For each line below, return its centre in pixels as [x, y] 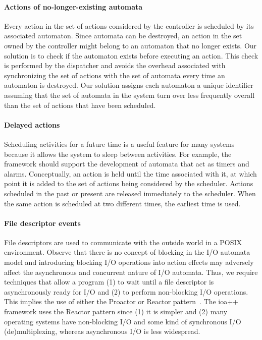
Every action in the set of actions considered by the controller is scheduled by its [129, 25]
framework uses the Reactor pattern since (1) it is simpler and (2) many [116, 311]
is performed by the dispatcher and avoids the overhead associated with [115, 65]
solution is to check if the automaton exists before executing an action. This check [131, 55]
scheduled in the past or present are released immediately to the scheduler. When [130, 193]
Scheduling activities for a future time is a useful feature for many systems [119, 144]
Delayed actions [32, 124]
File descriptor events [42, 223]
